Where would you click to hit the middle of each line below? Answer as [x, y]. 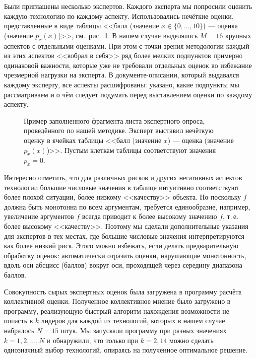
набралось [19, 330]
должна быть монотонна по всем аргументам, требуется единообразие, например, [127, 206]
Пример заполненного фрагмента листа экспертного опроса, [114, 120]
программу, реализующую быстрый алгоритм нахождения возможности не [117, 311]
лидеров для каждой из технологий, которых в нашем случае [133, 321]
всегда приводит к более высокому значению [150, 216]
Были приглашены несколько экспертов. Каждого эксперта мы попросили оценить [128, 6]
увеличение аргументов [39, 216]
